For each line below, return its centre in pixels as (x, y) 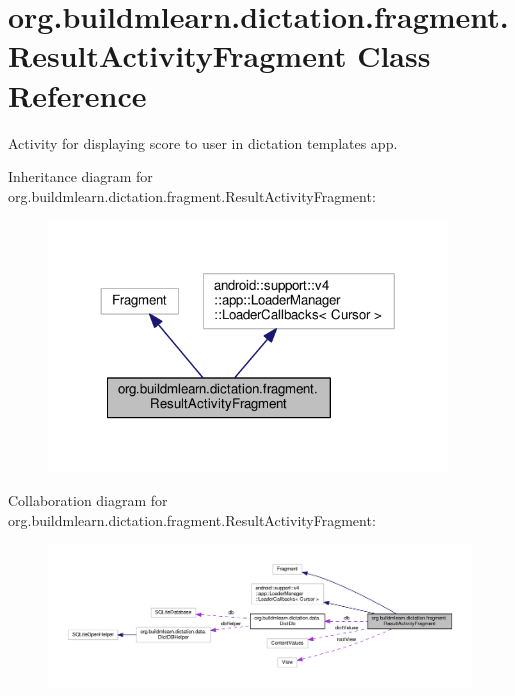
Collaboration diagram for (88, 500)
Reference (77, 94)
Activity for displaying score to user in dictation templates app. (203, 142)
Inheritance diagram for (80, 176)
